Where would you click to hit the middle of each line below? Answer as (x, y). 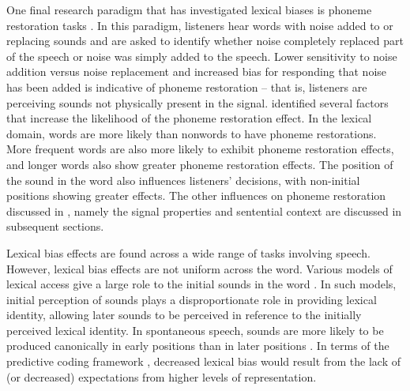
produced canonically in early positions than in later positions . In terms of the (198, 346)
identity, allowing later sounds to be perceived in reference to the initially (184, 315)
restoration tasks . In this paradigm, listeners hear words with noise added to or (200, 25)
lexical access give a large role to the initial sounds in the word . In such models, (201, 284)
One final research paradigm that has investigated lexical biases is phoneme (189, 9)
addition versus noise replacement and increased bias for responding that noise (197, 71)
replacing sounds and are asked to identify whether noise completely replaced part (205, 41)
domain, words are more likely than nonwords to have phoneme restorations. (192, 133)
